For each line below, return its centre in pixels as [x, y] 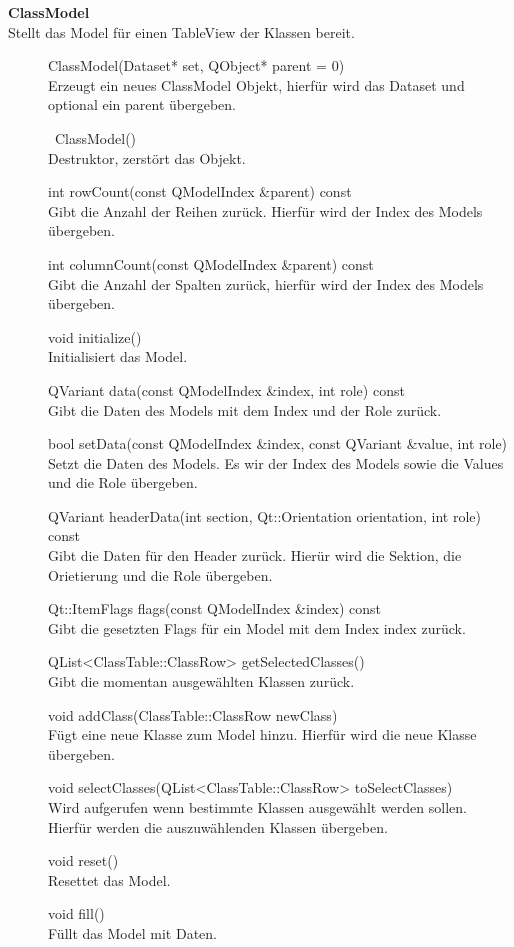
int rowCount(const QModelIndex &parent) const [200, 191]
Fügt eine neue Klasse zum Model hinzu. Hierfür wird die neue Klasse [262, 734]
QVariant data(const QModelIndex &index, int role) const [226, 389]
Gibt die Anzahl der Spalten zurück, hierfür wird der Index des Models [266, 283]
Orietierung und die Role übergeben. [160, 574]
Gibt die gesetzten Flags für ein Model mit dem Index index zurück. [257, 627]
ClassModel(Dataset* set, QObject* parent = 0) [196, 65]
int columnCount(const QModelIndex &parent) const [211, 263]
